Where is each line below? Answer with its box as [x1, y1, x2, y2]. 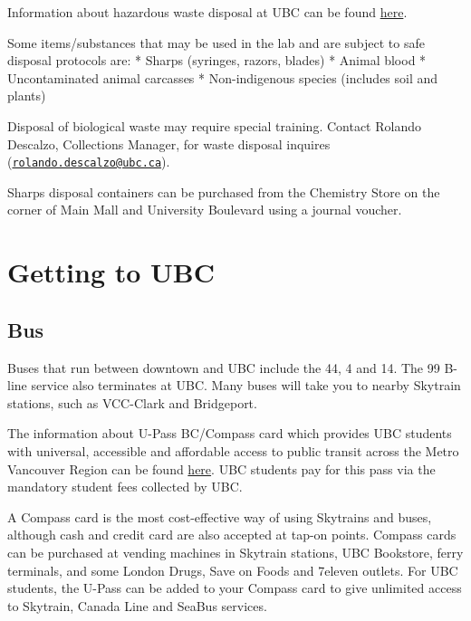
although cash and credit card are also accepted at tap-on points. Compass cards [7, 525, 457, 544]
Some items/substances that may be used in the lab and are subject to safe [7, 33, 425, 52]
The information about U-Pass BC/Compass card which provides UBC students [7, 424, 452, 443]
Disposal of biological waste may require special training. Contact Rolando [7, 116, 421, 135]
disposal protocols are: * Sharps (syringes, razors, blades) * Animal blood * [7, 51, 427, 70]
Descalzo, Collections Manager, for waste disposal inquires [7, 134, 331, 153]
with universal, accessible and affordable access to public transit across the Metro [7, 441, 459, 460]
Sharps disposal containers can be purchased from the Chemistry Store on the [7, 182, 440, 201]
